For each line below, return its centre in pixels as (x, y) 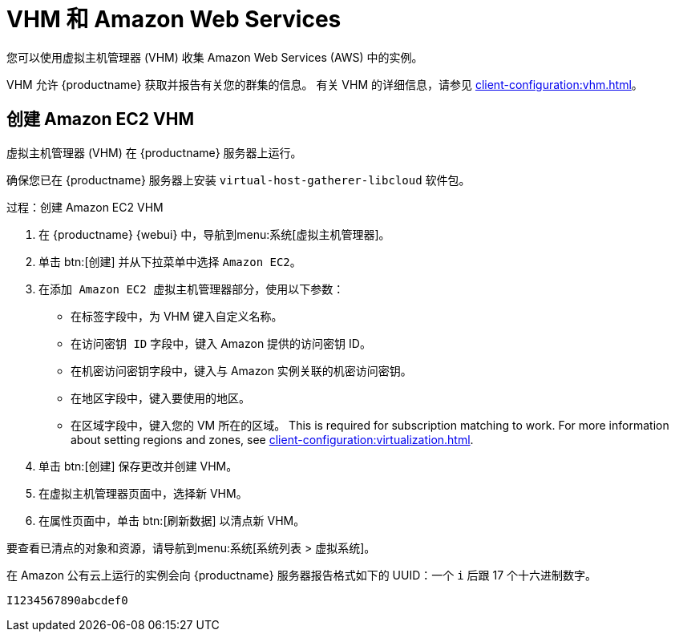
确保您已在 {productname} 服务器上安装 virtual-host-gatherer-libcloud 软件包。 (238, 180)
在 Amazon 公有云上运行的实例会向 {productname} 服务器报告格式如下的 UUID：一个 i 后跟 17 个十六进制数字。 (302, 575)
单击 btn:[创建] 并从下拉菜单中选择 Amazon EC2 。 (170, 261)
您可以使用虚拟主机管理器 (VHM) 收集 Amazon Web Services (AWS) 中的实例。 (215, 57)
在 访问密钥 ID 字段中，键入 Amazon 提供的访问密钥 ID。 (221, 343)
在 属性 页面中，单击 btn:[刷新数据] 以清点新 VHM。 (172, 520)
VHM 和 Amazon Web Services (174, 19)
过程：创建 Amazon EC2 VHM (85, 207)
